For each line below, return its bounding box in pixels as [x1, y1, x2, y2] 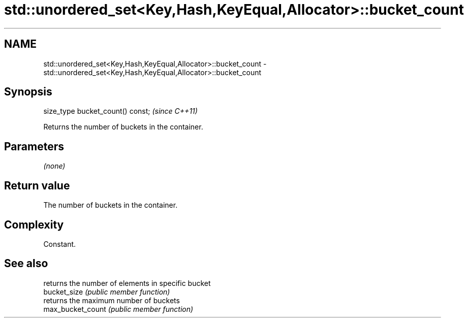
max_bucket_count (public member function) [43, 304, 194, 313]
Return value [4, 179, 70, 192]
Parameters [4, 140, 64, 153]
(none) [43, 162, 66, 171]
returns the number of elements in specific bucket [43, 278, 211, 287]
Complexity [4, 218, 64, 231]
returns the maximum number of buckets [43, 296, 180, 305]
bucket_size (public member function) [43, 287, 170, 296]
